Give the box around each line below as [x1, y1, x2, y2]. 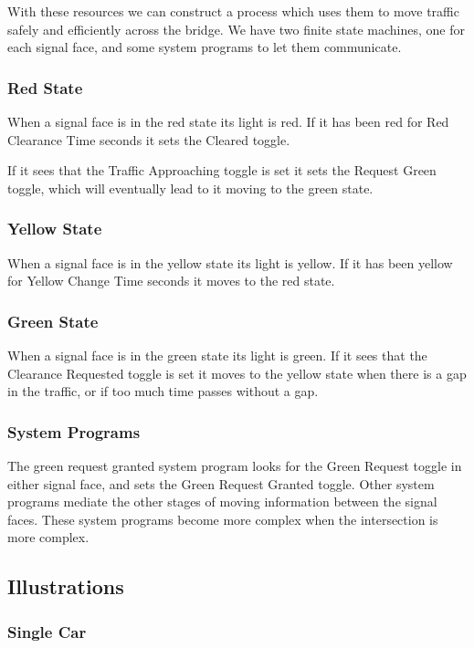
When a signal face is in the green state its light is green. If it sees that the [7, 346, 427, 364]
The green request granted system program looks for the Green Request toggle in [7, 456, 462, 475]
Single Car [7, 620, 87, 643]
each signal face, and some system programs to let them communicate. [7, 37, 402, 57]
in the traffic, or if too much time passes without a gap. [7, 381, 319, 401]
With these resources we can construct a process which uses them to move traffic [7, 2, 459, 20]
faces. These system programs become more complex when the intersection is [7, 509, 438, 528]
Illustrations [7, 572, 124, 601]
